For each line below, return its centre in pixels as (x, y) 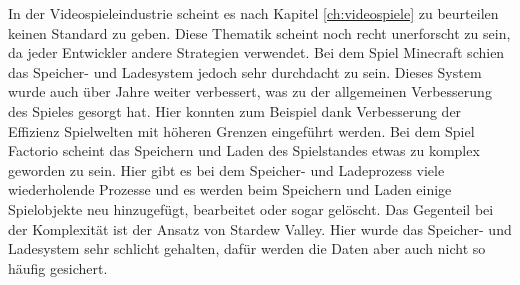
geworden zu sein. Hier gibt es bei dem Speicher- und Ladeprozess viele (226, 169)
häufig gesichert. (58, 267)
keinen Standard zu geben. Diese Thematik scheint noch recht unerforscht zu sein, (259, 32)
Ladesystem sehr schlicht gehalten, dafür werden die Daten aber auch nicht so (247, 248)
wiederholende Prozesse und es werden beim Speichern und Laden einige (230, 189)
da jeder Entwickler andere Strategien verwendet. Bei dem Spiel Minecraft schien (256, 52)
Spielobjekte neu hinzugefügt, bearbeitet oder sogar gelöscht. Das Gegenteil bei (251, 208)
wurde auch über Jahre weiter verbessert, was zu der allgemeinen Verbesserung (250, 91)
